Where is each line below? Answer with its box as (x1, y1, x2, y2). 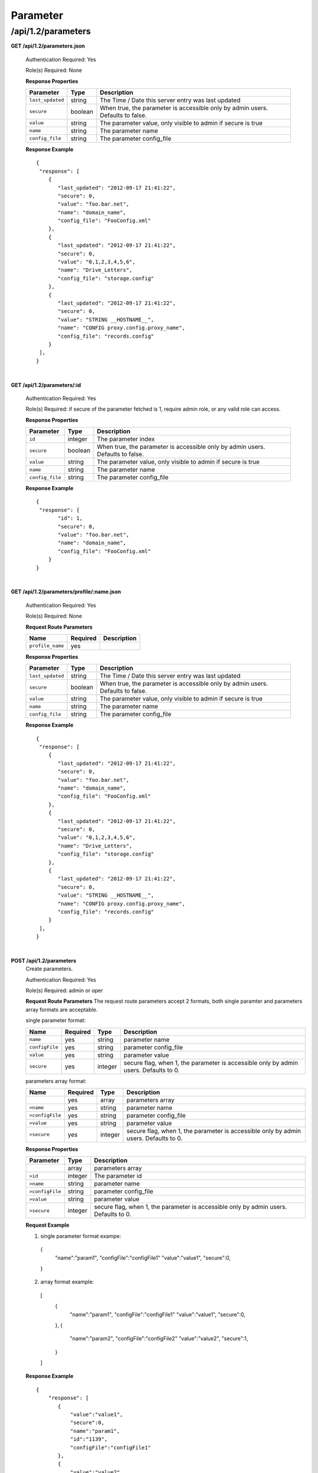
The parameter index (97, 435, 155, 443)
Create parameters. (25, 965, 73, 972)
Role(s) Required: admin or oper (25, 987, 103, 994)
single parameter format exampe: (40, 1232, 121, 1240)
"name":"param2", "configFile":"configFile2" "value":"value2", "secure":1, (69, 1335, 249, 1342)
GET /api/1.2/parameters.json (11, 42, 85, 49)
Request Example (25, 1221, 69, 1228)
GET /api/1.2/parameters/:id (11, 381, 81, 388)
